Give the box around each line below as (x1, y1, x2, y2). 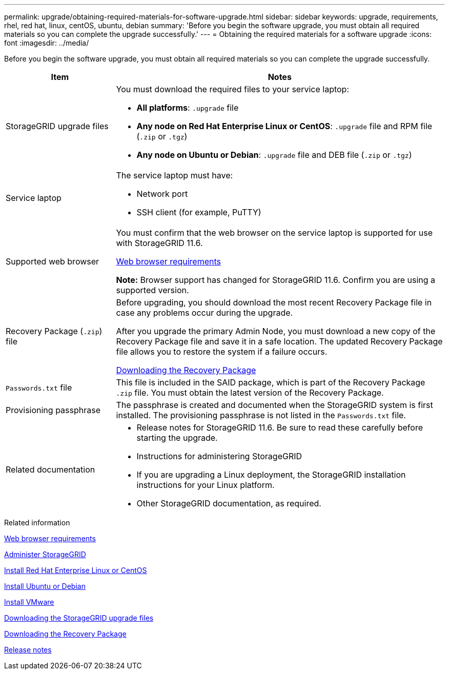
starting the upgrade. (136, 433, 218, 443)
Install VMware (4, 598, 54, 606)
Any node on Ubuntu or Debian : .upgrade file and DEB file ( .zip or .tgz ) (136, 150, 412, 160)
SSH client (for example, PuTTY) (136, 207, 261, 217)
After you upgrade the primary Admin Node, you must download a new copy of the (116, 326, 436, 336)
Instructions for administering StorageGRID (136, 451, 302, 461)
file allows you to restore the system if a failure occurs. (116, 346, 328, 357)
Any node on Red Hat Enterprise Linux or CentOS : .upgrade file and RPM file (136, 121, 433, 131)
